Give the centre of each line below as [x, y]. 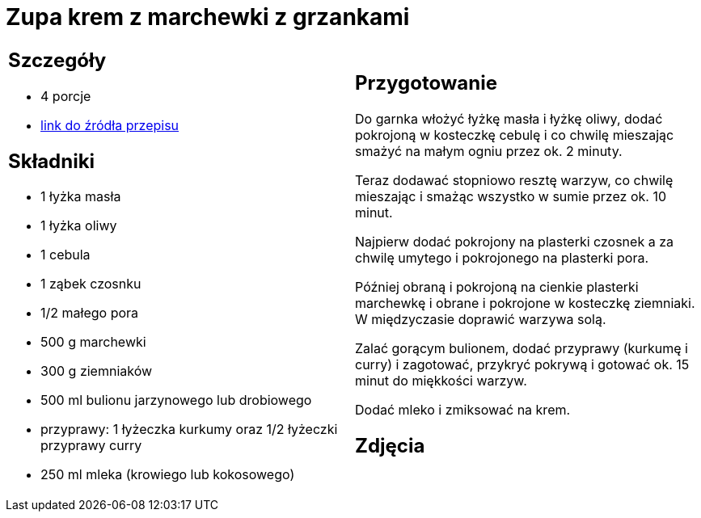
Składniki [52, 161]
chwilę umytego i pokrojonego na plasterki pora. [502, 257]
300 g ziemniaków [97, 371]
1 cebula [65, 255]
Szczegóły [57, 60]
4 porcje [66, 96]
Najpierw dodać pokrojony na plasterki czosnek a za [514, 241]
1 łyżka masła [81, 197]
